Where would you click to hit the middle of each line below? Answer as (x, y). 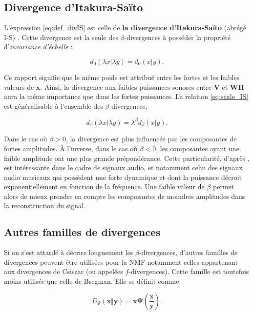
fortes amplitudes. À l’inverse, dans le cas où (71, 148)
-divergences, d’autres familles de (188, 252)
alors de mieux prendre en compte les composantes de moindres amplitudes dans (125, 196)
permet (224, 186)
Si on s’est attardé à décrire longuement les (69, 252)
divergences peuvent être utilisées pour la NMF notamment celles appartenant (121, 262)
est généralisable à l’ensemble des (53, 106)
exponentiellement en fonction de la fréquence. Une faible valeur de (104, 186)
